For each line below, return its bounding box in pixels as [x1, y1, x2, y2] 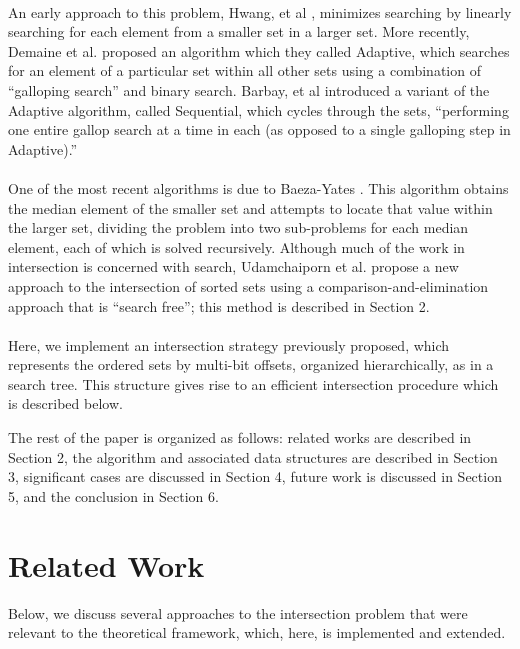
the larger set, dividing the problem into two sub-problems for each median [8, 217, 469, 238]
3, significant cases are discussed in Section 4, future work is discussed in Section [8, 466, 502, 487]
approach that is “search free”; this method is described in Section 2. [8, 295, 430, 316]
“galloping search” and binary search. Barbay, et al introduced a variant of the [8, 79, 490, 100]
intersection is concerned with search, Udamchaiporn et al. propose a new [8, 256, 459, 277]
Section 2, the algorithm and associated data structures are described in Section [8, 446, 498, 467]
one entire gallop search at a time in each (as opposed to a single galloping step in [8, 119, 511, 140]
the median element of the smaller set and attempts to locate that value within [8, 197, 493, 218]
